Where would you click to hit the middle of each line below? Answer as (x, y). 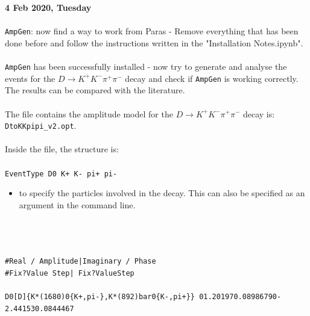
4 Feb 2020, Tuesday (48, 7)
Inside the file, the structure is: (62, 149)
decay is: (259, 113)
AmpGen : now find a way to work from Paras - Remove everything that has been (152, 31)
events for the (30, 78)
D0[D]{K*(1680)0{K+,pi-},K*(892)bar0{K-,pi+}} (100, 297)
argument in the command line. (77, 204)
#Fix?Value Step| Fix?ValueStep (70, 273)
